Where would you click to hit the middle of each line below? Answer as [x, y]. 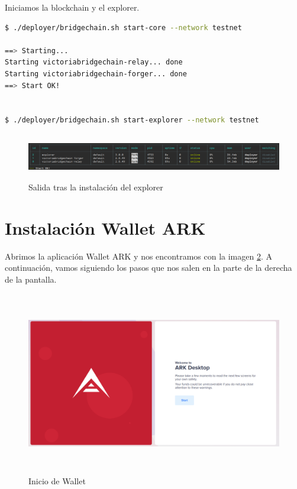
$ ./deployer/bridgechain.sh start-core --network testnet [123, 27]
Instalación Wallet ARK [105, 227]
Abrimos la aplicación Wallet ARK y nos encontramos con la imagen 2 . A [138, 256]
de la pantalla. [31, 279]
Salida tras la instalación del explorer [96, 187]
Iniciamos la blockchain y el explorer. [72, 7]
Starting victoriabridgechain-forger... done [96, 74]
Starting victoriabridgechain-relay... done [94, 62]
